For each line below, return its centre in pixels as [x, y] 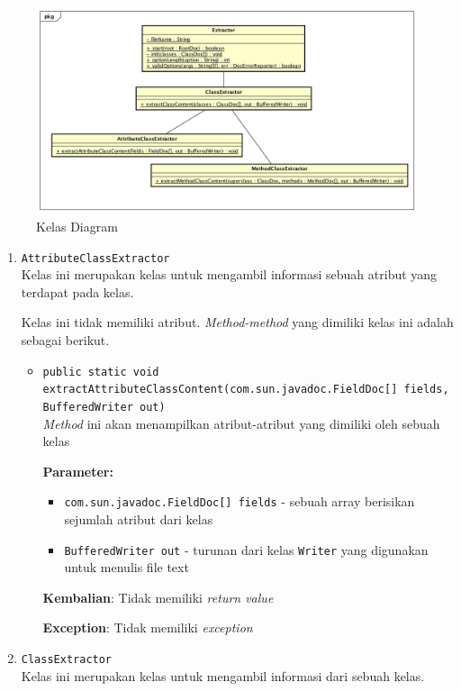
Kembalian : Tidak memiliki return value [158, 597]
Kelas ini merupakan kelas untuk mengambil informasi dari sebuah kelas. [223, 675]
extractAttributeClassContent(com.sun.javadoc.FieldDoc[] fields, [246, 390]
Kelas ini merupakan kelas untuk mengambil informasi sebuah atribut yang [229, 274]
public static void [101, 372]
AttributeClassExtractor [95, 258]
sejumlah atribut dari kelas [139, 519]
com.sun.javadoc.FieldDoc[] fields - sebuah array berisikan [240, 501]
